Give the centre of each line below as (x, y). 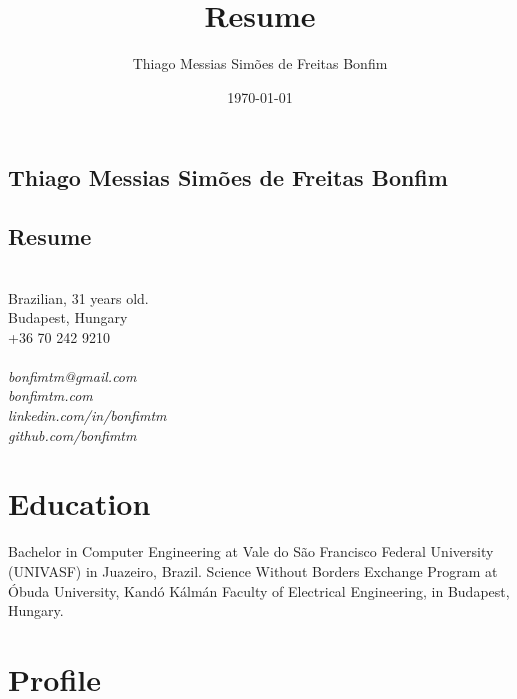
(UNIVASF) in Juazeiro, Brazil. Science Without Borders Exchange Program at (253, 570)
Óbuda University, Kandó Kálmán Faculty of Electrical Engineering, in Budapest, (259, 590)
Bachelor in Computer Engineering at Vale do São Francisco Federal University (251, 551)
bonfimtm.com (50, 395)
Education (79, 503)
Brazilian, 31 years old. (78, 297)
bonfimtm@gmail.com (72, 375)
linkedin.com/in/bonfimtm (87, 415)
